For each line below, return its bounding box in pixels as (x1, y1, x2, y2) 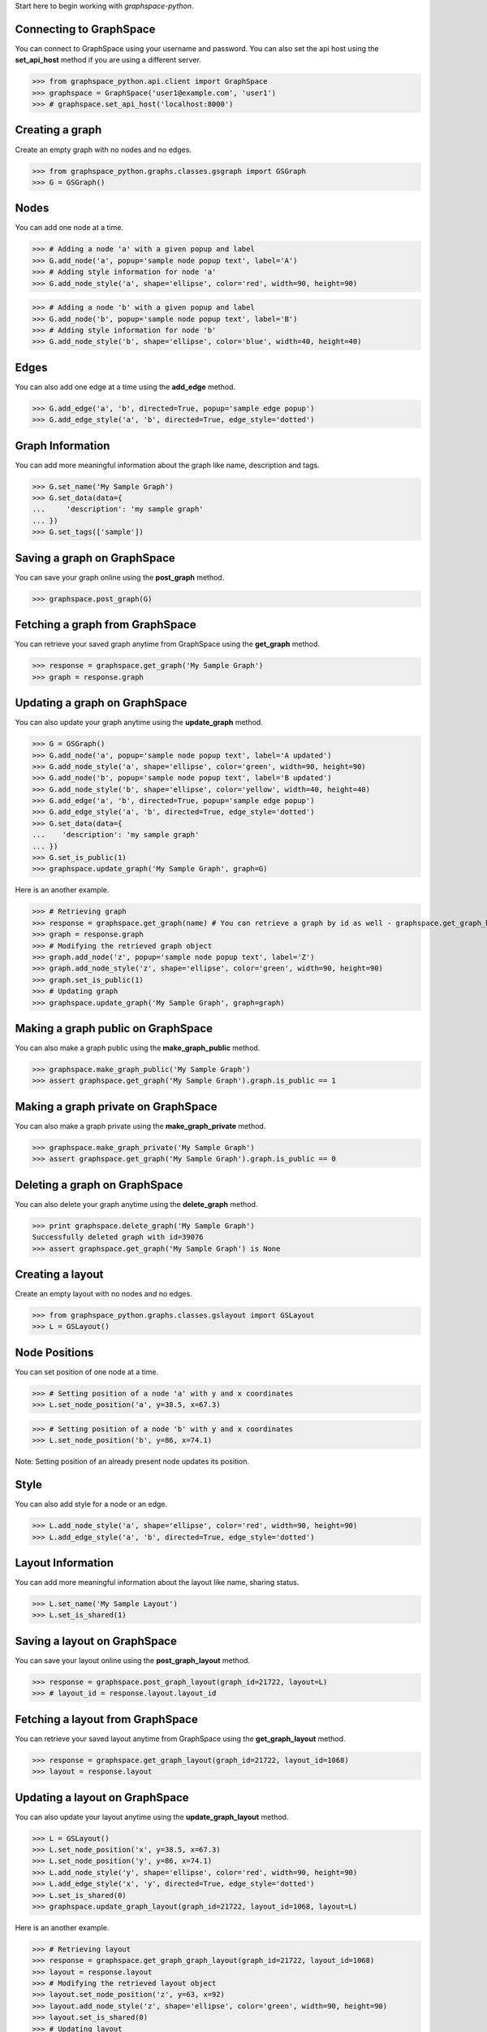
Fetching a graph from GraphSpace (15, 618, 196, 632)
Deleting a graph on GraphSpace (15, 1178, 183, 1192)
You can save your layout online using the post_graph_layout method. (15, 1655, 251, 1665)
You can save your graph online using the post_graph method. (15, 572, 225, 582)
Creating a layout (15, 1267, 104, 1281)
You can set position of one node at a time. (15, 1366, 158, 1377)
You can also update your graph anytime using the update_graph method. (15, 718, 263, 727)
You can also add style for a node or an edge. (15, 1500, 168, 1509)
